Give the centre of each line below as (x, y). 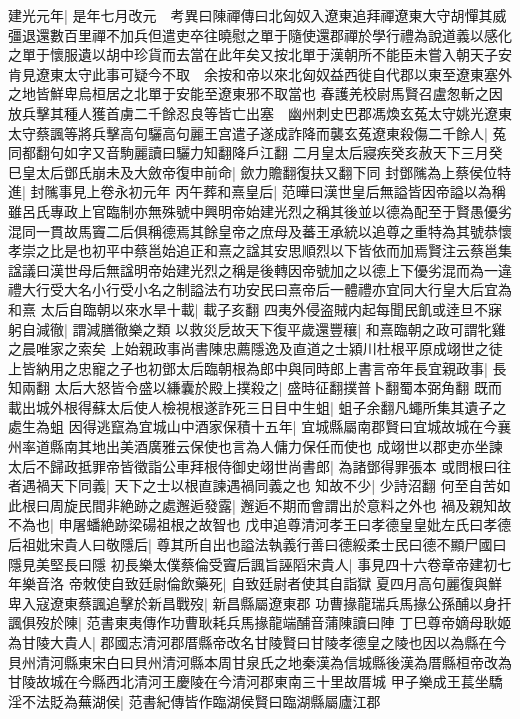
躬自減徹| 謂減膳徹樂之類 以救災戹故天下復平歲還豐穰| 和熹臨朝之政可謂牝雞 (257, 328)
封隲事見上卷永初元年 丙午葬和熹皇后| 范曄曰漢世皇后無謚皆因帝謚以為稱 (268, 191)
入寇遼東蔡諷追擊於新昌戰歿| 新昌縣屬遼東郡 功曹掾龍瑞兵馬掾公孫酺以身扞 (266, 602)
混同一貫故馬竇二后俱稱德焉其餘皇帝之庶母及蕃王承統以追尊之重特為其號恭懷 (260, 230)
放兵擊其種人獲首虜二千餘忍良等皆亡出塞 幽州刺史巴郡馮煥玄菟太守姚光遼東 (260, 112)
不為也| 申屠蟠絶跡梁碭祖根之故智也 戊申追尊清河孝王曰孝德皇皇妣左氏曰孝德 (260, 524)
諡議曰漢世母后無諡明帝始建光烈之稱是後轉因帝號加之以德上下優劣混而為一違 (260, 269)
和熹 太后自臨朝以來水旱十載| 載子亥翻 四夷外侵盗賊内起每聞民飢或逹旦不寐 (255, 308)
